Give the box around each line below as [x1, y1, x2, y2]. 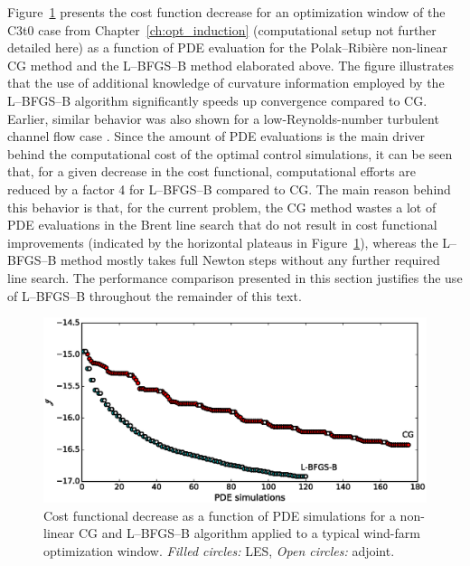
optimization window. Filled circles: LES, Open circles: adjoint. [43, 541, 395, 560]
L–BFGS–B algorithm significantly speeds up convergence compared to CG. [7, 90, 428, 109]
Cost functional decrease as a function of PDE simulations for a [43, 505, 396, 524]
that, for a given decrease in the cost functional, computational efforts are [7, 162, 416, 181]
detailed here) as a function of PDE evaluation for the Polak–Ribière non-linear [7, 38, 447, 57]
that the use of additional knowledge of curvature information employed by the [7, 73, 445, 92]
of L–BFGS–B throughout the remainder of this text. [7, 286, 302, 305]
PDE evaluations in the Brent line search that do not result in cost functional [7, 215, 437, 234]
